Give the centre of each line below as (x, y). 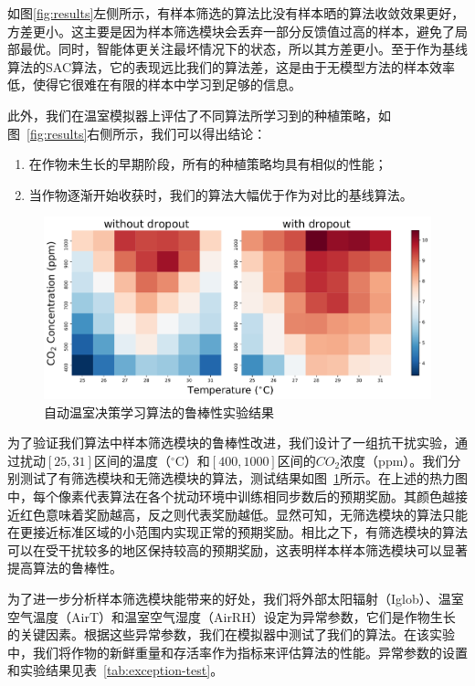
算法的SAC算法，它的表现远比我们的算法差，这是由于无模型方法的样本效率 (231, 66)
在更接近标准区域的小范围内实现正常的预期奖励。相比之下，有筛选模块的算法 (237, 532)
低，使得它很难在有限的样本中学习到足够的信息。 (154, 84)
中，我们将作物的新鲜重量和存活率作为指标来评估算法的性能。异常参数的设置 (237, 652)
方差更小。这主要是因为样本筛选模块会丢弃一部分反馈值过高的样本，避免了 (231, 31)
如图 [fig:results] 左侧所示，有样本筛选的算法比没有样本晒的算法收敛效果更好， (236, 13)
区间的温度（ (132, 460)
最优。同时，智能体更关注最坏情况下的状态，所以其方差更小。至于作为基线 (243, 49)
